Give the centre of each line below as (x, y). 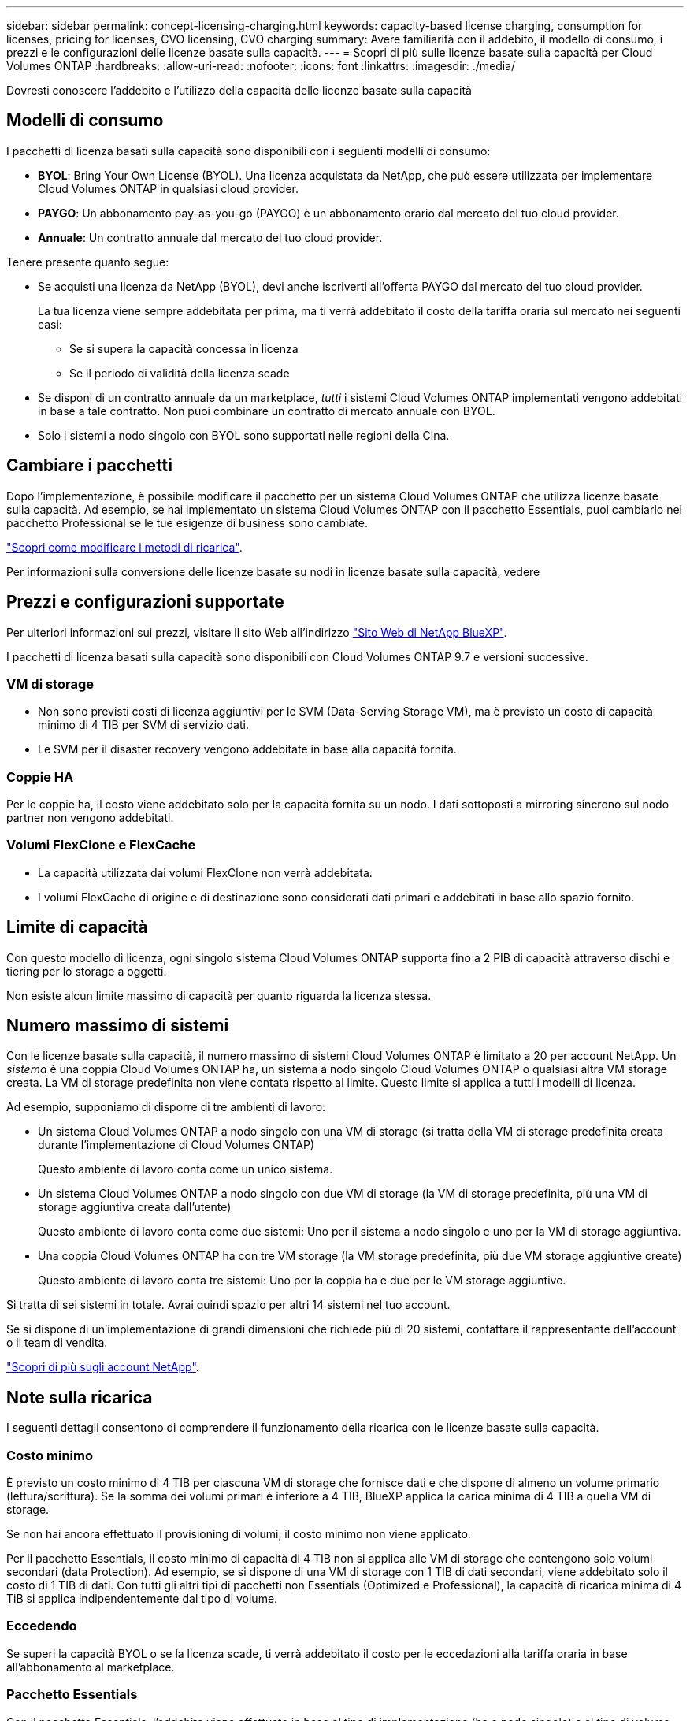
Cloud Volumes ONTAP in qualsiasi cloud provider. (168, 188)
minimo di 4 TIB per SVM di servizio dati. (143, 725)
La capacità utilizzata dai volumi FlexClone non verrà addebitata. (205, 872)
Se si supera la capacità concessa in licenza (184, 348)
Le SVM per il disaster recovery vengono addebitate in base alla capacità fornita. (247, 749)
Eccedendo (42, 1626)
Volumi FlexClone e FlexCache (101, 845)
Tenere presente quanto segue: (88, 262)
